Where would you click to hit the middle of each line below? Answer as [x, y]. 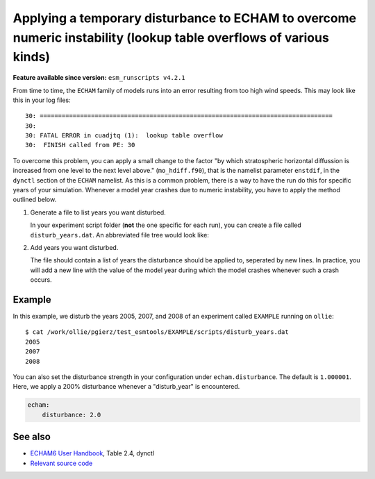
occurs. [41, 280]
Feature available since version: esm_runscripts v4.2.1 [99, 78]
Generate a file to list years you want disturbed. [98, 212]
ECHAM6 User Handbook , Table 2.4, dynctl [92, 453]
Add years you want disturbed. [74, 247]
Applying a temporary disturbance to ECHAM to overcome [185, 18]
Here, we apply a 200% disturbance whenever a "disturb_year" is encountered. [126, 387]
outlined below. [35, 200]
